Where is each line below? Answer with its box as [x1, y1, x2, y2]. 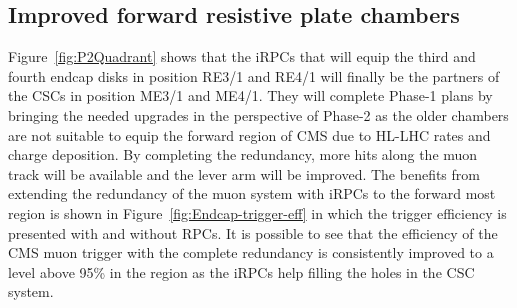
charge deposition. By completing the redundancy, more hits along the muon [8, 144, 478, 165]
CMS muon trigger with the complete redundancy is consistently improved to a [8, 242, 494, 263]
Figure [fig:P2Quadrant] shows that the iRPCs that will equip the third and [8, 46, 476, 67]
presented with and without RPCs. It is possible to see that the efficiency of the [8, 222, 498, 243]
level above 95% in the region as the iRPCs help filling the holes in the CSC [8, 261, 475, 282]
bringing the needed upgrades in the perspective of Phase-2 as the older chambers [8, 104, 509, 125]
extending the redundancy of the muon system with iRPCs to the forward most [8, 183, 496, 204]
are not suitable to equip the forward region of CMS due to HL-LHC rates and [8, 124, 491, 145]
